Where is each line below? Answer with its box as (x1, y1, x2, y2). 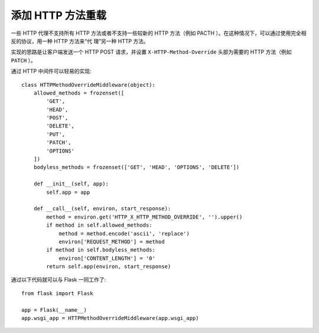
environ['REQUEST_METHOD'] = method (58, 238, 165, 245)
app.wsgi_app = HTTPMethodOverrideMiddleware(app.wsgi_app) (21, 315, 199, 322)
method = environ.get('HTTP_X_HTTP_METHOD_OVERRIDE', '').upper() (46, 213, 243, 220)
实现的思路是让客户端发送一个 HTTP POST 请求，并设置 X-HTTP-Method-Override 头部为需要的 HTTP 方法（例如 (11, 48, 292, 56)
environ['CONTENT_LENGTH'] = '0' (58, 254, 156, 262)
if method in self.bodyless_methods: (46, 247, 156, 253)
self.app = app (46, 189, 90, 195)
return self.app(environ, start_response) (46, 263, 171, 270)
